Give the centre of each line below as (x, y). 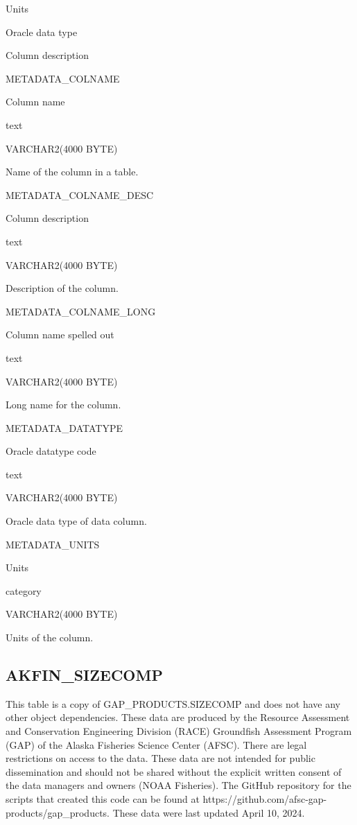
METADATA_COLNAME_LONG (81, 311)
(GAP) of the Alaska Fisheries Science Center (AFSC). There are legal (156, 744)
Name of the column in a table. (72, 172)
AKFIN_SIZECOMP (84, 675)
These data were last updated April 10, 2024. (209, 812)
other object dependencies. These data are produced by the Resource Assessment (178, 717)
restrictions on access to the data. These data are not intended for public (160, 758)
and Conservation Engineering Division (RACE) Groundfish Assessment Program (179, 731)
